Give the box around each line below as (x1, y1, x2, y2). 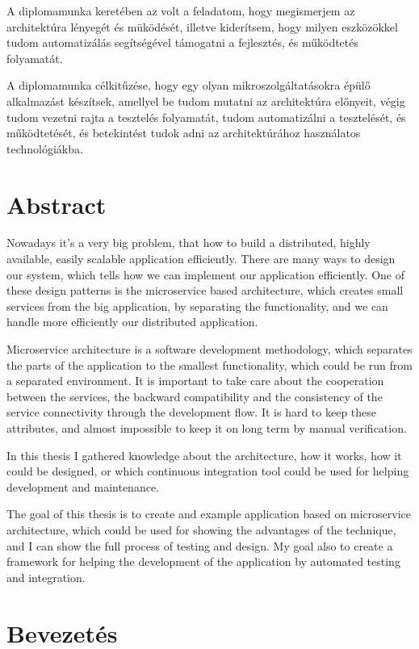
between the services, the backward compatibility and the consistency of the (6, 387, 383, 404)
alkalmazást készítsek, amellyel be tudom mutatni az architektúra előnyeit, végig (6, 92, 405, 109)
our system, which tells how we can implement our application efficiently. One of (6, 266, 404, 283)
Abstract (6, 187, 107, 220)
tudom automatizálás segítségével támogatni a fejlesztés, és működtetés (6, 34, 359, 51)
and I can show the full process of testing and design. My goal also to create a (6, 537, 393, 554)
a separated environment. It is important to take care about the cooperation (6, 372, 384, 389)
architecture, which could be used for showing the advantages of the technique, (6, 521, 396, 538)
